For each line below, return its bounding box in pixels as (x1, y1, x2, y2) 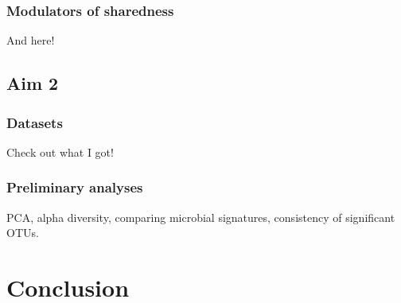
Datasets (6, 112, 63, 132)
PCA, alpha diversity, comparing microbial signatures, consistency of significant (6, 208, 395, 225)
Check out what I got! (6, 143, 114, 160)
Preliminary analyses (6, 177, 143, 197)
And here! (6, 32, 55, 49)
